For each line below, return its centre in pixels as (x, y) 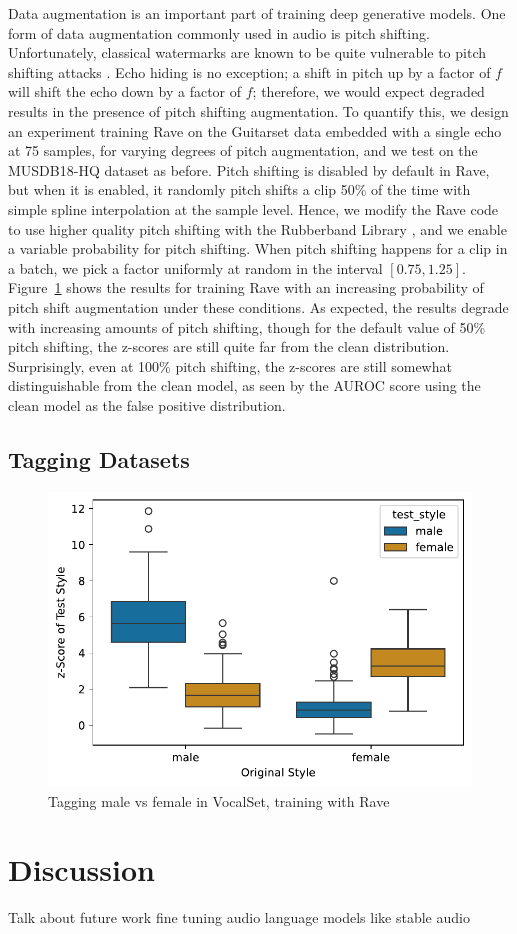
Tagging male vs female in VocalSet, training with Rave (219, 800)
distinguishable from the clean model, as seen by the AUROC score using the (244, 385)
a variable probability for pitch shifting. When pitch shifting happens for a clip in (258, 248)
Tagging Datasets (99, 458)
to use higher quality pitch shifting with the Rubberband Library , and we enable (257, 228)
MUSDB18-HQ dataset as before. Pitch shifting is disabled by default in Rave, (249, 169)
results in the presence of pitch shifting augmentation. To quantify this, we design (258, 110)
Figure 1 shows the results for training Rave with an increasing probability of (246, 287)
